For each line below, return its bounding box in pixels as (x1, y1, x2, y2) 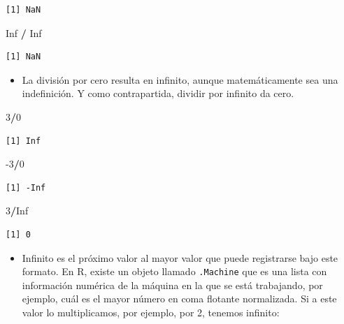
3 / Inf (6, 203, 29, 218)
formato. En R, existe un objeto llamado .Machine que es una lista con (22, 264, 327, 279)
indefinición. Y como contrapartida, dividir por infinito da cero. (22, 86, 294, 101)
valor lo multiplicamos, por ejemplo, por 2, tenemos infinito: (22, 304, 280, 319)
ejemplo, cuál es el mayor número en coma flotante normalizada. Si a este (22, 291, 337, 306)
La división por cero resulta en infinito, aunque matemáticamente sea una (22, 72, 338, 87)
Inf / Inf (6, 25, 42, 40)
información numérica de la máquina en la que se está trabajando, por (22, 277, 323, 292)
